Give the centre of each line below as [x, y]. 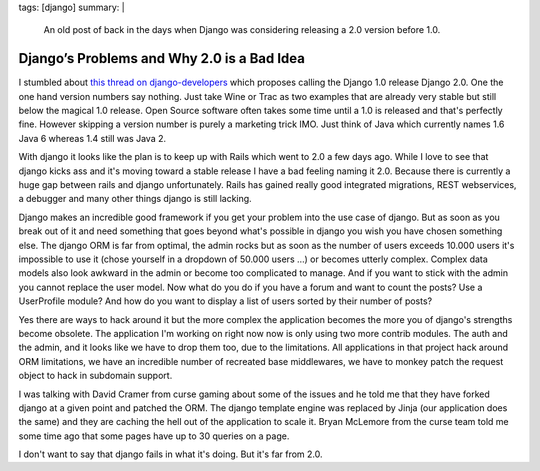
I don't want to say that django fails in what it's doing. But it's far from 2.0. [170, 454]
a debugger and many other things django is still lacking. [135, 199]
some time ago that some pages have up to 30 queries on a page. [154, 436]
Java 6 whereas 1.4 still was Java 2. [92, 138]
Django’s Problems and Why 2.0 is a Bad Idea [161, 58]
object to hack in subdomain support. [95, 376]
